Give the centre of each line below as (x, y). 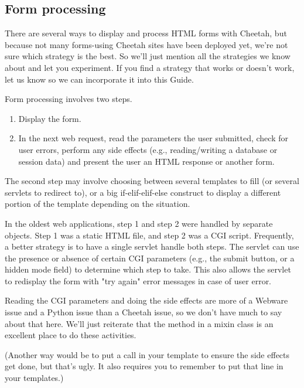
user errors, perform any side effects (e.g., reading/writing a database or (148, 149)
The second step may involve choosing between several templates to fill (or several (152, 181)
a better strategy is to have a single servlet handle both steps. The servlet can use (152, 246)
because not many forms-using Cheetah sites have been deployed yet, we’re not (146, 44)
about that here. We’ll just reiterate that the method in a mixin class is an (139, 323)
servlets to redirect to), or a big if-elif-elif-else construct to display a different (143, 192)
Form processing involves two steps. (69, 99)
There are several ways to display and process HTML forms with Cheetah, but (146, 33)
